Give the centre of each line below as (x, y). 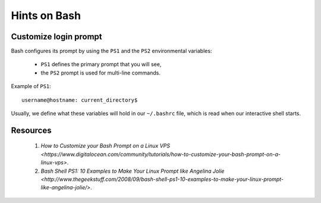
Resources (31, 130)
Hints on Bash (46, 15)
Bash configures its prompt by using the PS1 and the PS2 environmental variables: (111, 51)
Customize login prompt (56, 37)
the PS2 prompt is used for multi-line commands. (100, 73)
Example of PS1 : (31, 86)
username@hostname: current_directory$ (80, 100)
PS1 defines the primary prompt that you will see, (101, 64)
